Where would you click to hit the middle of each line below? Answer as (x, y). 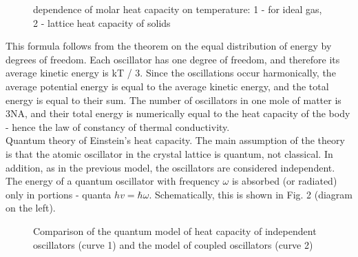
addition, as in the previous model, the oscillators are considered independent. (170, 167)
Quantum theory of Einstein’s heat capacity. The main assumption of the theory (175, 140)
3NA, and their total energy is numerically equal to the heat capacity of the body (178, 113)
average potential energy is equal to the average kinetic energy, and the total (167, 86)
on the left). (31, 208)
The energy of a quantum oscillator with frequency (113, 181)
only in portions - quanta (59, 194)
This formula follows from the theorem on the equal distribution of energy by (169, 46)
